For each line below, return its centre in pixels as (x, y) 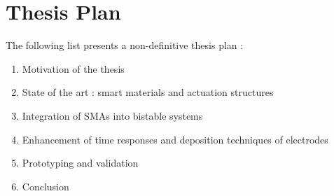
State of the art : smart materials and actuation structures (148, 92)
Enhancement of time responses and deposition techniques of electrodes (175, 139)
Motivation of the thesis (73, 68)
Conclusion (46, 186)
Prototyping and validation (80, 163)
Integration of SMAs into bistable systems (112, 115)
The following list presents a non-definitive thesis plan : (125, 45)
